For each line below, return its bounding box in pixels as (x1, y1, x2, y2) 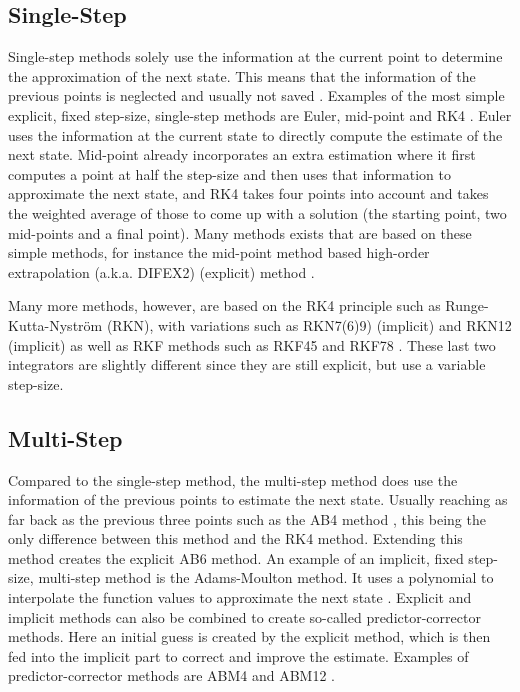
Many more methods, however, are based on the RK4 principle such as (8, 295, 441, 316)
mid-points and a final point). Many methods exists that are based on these (8, 222, 472, 243)
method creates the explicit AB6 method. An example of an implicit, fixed (8, 547, 464, 568)
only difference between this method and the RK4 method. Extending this (8, 528, 463, 549)
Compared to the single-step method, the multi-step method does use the (8, 469, 458, 490)
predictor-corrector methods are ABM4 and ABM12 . (8, 665, 336, 686)
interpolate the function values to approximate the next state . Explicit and (8, 587, 472, 608)
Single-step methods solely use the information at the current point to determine (8, 46, 503, 67)
